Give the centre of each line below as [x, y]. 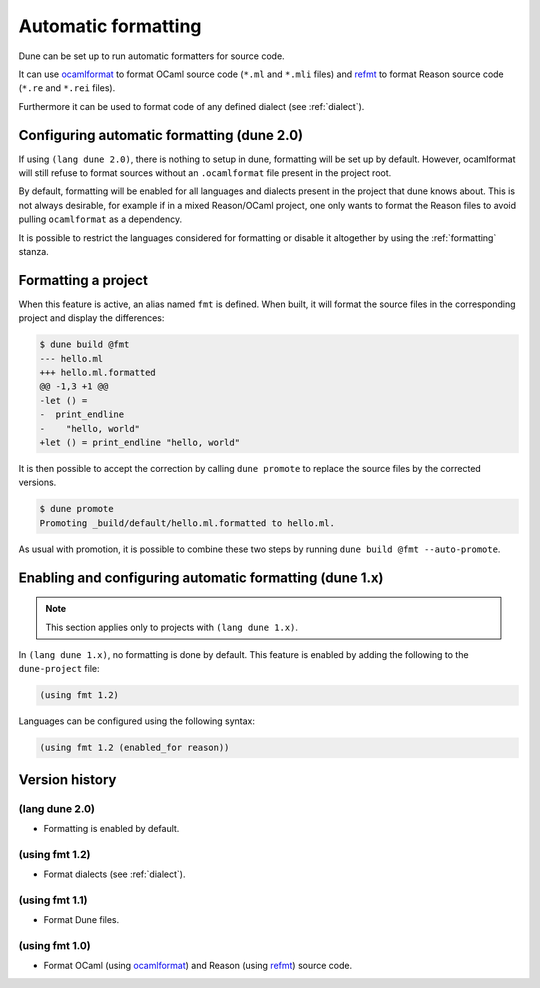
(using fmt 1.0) [54, 946]
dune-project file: [59, 669]
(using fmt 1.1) [53, 900]
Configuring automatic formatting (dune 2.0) [161, 135]
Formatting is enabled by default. [111, 828]
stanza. [33, 251]
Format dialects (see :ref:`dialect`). [114, 874]
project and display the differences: [91, 318]
